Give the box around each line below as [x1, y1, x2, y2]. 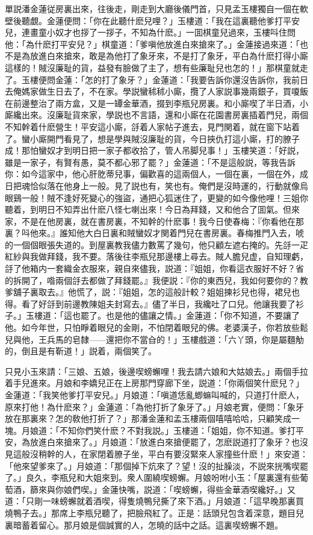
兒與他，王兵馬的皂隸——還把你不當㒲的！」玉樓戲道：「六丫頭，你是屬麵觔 [5, 333, 304, 345]
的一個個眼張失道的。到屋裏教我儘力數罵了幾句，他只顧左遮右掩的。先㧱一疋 [5, 238, 308, 251]
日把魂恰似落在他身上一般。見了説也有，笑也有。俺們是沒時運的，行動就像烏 [5, 179, 308, 192]
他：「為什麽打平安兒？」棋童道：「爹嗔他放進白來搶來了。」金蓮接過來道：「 [5, 37, 300, 50]
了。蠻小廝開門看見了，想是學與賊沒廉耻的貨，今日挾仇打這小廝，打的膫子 [5, 132, 300, 145]
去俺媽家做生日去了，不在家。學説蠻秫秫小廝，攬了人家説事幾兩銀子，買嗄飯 [5, 85, 308, 98]
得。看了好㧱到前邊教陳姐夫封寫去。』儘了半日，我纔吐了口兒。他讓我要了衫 [5, 297, 304, 310]
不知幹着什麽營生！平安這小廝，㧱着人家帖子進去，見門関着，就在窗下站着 [5, 120, 300, 133]
